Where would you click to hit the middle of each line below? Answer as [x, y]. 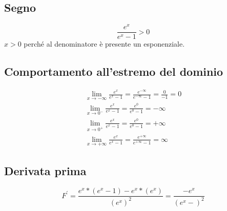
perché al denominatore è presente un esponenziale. [104, 44]
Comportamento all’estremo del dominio [114, 71]
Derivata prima [45, 171]
